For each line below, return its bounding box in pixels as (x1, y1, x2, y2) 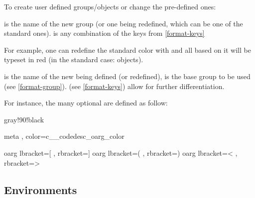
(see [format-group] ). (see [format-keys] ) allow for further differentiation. (4, 81, 225, 91)
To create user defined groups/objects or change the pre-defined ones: (4, 1, 216, 11)
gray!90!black (4, 114, 44, 124)
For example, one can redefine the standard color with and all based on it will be (4, 44, 251, 55)
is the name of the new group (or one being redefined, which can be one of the (4, 18, 243, 28)
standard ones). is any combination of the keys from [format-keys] (4, 28, 205, 38)
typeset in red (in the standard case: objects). (4, 54, 143, 65)
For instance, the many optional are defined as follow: (4, 98, 168, 108)
